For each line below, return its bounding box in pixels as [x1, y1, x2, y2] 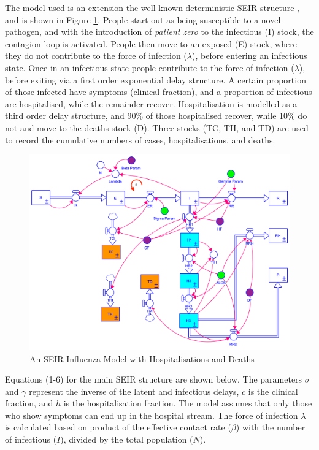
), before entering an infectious [192, 49, 307, 62]
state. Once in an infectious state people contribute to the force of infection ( [5, 61, 294, 74]
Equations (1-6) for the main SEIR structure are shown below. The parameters [5, 373, 302, 386]
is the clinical [248, 384, 298, 397]
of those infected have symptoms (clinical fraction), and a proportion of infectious [5, 85, 312, 98]
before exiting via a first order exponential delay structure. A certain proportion [5, 73, 306, 86]
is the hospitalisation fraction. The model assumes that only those [63, 397, 312, 410]
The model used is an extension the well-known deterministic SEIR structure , [5, 1, 299, 13]
